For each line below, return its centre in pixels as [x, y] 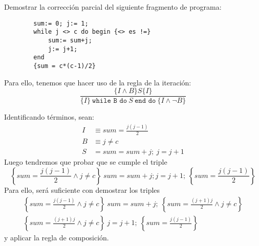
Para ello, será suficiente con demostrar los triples [82, 189]
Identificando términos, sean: [49, 117]
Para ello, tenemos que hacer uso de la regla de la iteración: [98, 82]
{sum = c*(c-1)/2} [64, 66]
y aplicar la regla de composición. [57, 238]
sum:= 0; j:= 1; [61, 23]
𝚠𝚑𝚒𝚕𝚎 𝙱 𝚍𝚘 [110, 101]
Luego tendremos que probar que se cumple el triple [86, 162]
